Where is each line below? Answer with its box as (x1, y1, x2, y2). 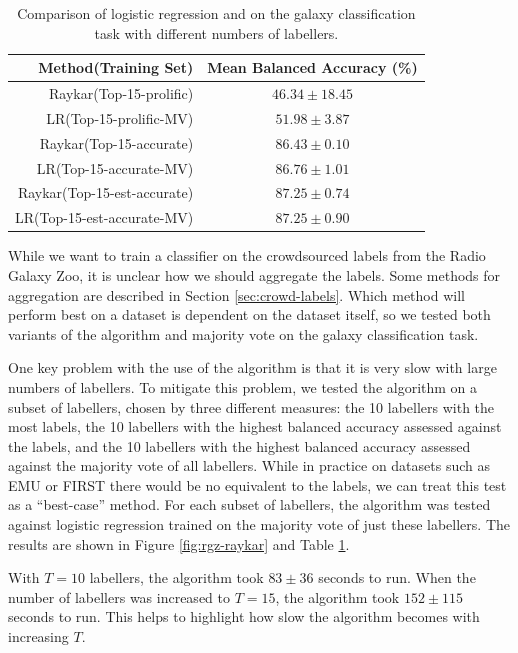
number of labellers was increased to (8, 586, 230, 607)
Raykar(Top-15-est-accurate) (17, 182, 194, 203)
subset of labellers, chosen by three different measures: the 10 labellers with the (8, 396, 495, 417)
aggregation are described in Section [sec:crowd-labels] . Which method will (8, 284, 465, 305)
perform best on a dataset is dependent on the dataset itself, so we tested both (8, 304, 491, 325)
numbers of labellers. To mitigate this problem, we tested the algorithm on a (8, 376, 478, 397)
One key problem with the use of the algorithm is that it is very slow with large (8, 357, 497, 378)
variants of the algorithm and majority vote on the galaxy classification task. (8, 323, 479, 344)
